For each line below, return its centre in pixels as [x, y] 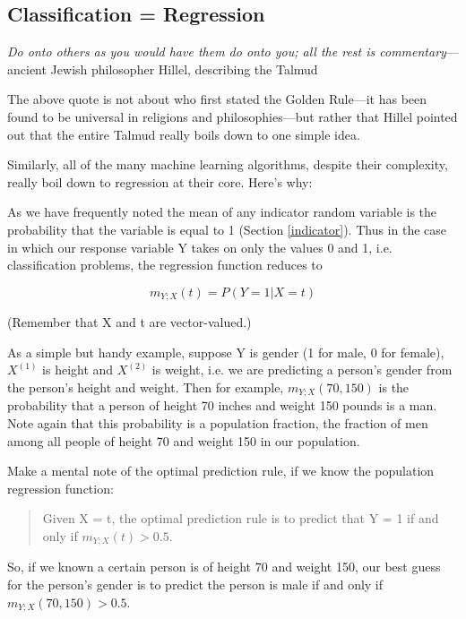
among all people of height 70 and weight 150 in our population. [184, 440]
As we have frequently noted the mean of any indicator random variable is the [222, 212]
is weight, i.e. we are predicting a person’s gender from [302, 370]
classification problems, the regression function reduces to [165, 265]
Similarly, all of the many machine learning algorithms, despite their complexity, [228, 164]
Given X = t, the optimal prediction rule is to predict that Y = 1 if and [241, 518]
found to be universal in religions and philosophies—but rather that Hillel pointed [233, 116]
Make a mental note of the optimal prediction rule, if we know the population [221, 471]
